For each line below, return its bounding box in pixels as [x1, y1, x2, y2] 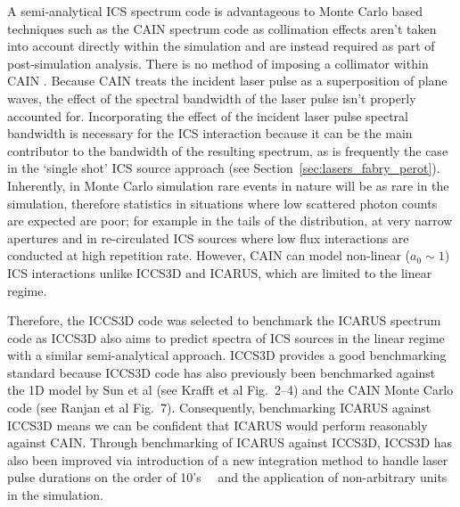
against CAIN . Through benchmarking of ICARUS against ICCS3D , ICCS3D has [7, 433, 453, 452]
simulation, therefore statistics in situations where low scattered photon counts [7, 193, 438, 212]
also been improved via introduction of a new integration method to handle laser [7, 450, 448, 469]
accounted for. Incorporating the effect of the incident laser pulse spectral [7, 106, 408, 125]
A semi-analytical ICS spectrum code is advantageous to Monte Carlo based [7, 2, 423, 20]
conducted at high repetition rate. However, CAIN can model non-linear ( [7, 246, 411, 265]
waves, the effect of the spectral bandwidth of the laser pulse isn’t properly [7, 88, 416, 107]
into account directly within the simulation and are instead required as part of [7, 37, 435, 55]
